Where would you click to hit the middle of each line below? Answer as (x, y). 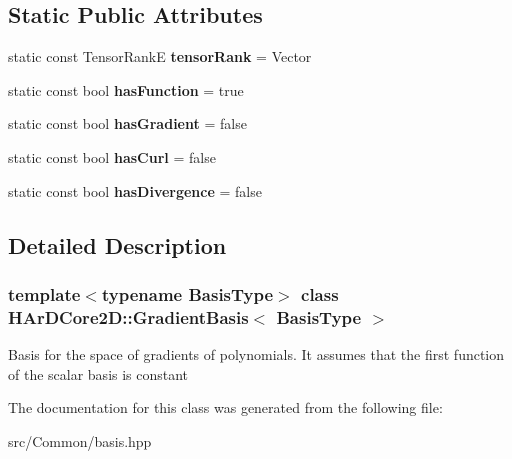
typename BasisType (187, 293)
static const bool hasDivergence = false (135, 190)
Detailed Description (117, 244)
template (44, 293)
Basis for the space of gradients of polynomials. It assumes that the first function (256, 354)
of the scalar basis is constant (98, 373)
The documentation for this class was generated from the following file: (225, 407)
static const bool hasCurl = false (112, 156)
